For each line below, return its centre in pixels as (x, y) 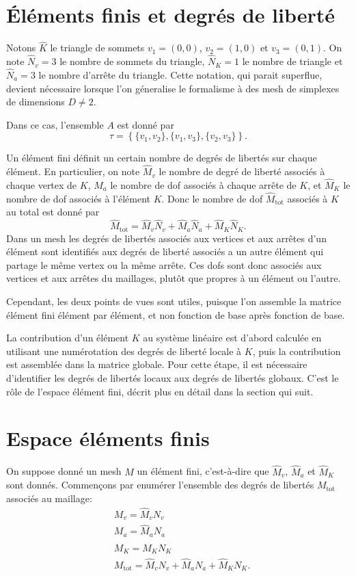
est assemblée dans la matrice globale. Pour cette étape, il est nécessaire (157, 364)
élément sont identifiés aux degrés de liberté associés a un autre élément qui (165, 251)
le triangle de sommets (97, 48)
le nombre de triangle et (292, 61)
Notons (21, 48)
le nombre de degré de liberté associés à (242, 171)
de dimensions (36, 102)
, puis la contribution (297, 351)
